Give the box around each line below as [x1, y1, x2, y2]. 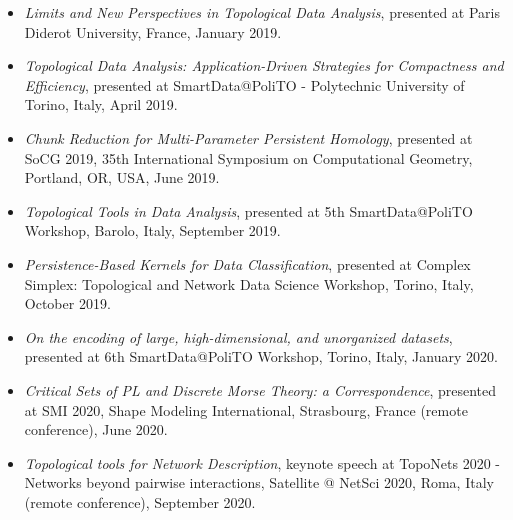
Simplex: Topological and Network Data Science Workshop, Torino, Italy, [24, 273, 474, 294]
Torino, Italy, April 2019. [24, 94, 178, 115]
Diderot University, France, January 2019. [24, 21, 282, 42]
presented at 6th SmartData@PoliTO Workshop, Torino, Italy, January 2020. [24, 346, 498, 367]
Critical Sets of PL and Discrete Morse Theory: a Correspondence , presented [24, 379, 497, 400]
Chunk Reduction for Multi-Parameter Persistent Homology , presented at [24, 127, 473, 148]
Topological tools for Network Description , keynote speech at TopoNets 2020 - [24, 452, 501, 473]
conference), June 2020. [24, 419, 168, 440]
